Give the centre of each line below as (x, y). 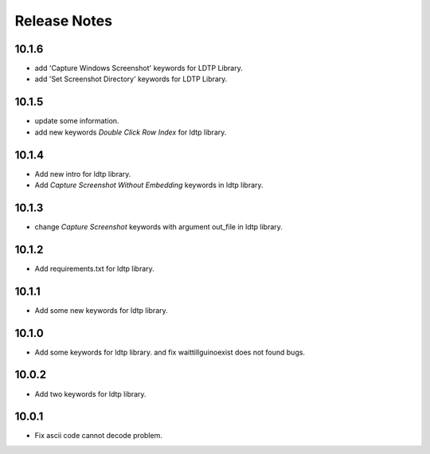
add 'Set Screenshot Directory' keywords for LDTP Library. (131, 79)
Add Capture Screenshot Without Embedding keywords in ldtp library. (149, 185)
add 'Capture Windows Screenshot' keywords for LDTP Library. (139, 68)
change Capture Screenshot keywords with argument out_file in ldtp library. (158, 226)
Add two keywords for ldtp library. (90, 393)
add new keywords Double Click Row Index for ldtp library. (131, 132)
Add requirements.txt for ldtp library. (94, 268)
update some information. (77, 121)
